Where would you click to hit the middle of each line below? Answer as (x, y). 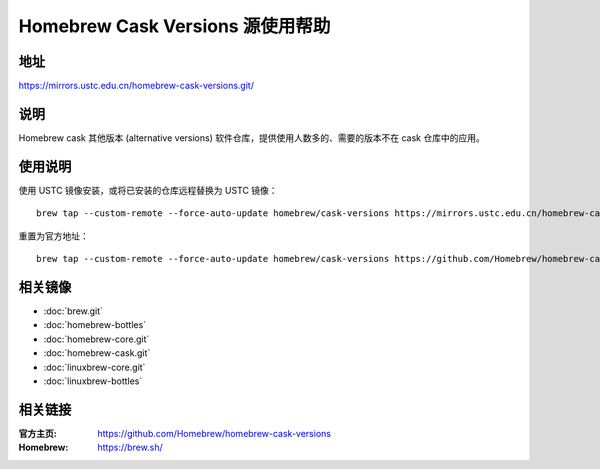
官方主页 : (37, 433)
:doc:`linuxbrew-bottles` (93, 381)
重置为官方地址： (53, 236)
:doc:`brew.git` (73, 311)
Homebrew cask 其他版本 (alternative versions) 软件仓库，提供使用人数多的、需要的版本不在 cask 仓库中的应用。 (251, 137)
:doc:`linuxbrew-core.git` (94, 367)
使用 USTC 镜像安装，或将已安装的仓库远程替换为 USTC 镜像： (148, 190)
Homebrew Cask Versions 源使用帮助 (174, 26)
